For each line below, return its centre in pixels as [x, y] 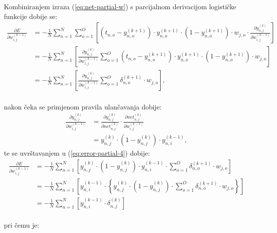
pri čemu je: [22, 225]
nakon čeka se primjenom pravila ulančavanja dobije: [83, 106]
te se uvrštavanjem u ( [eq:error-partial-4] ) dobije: [77, 153]
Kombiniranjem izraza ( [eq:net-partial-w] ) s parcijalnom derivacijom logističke [120, 6]
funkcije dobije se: [31, 16]
